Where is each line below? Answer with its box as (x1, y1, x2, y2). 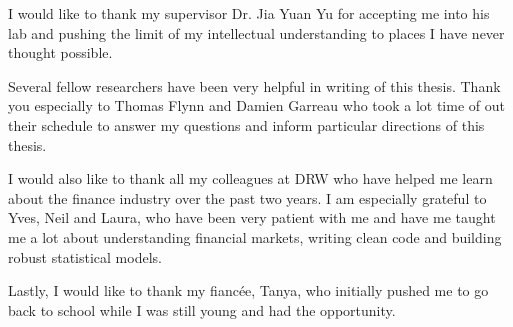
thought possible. (8, 42, 113, 63)
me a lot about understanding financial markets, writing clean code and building (8, 226, 502, 247)
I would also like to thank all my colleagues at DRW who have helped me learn (8, 168, 493, 189)
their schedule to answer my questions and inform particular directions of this (8, 114, 485, 135)
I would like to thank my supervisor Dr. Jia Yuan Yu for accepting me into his (8, 3, 490, 23)
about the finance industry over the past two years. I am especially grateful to (8, 187, 487, 208)
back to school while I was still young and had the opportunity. (8, 299, 396, 320)
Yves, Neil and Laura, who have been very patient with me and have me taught (8, 207, 496, 228)
